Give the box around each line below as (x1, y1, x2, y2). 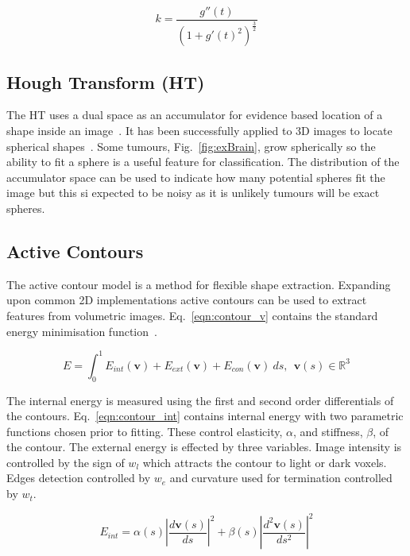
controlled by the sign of (6, 454, 125, 470)
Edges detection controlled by (6, 469, 151, 486)
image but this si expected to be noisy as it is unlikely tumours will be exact (6, 184, 380, 201)
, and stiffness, (292, 423, 363, 439)
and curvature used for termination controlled (169, 469, 393, 486)
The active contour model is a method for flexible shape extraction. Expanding (6, 276, 391, 292)
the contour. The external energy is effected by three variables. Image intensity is (6, 438, 402, 455)
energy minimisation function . (6, 322, 157, 339)
